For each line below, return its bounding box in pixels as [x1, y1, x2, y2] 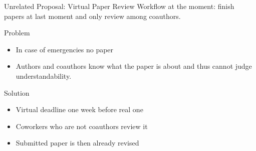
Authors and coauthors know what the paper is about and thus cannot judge [16, 61, 252, 71]
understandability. [16, 70, 72, 81]
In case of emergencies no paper [16, 44, 114, 54]
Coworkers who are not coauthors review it [16, 121, 148, 131]
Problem [4, 27, 30, 38]
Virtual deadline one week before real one [16, 104, 143, 115]
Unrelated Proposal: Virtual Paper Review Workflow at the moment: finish [4, 1, 234, 11]
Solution [4, 87, 30, 98]
